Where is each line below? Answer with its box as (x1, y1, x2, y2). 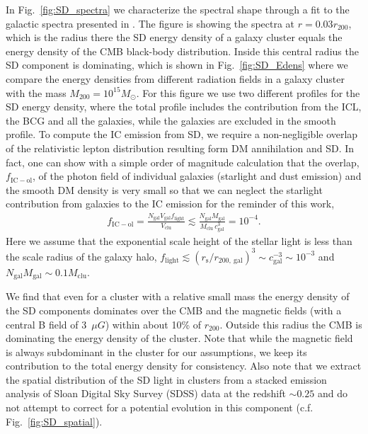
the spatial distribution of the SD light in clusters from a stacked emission (6, 372, 327, 387)
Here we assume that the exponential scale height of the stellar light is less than (6, 233, 352, 248)
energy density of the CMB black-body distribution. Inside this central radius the (6, 43, 359, 58)
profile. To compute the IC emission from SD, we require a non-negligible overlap (6, 127, 358, 142)
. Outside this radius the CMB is (219, 316, 362, 331)
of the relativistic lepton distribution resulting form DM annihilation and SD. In (6, 140, 355, 155)
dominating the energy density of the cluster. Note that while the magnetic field (6, 331, 353, 346)
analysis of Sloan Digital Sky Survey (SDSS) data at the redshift (6, 386, 286, 401)
